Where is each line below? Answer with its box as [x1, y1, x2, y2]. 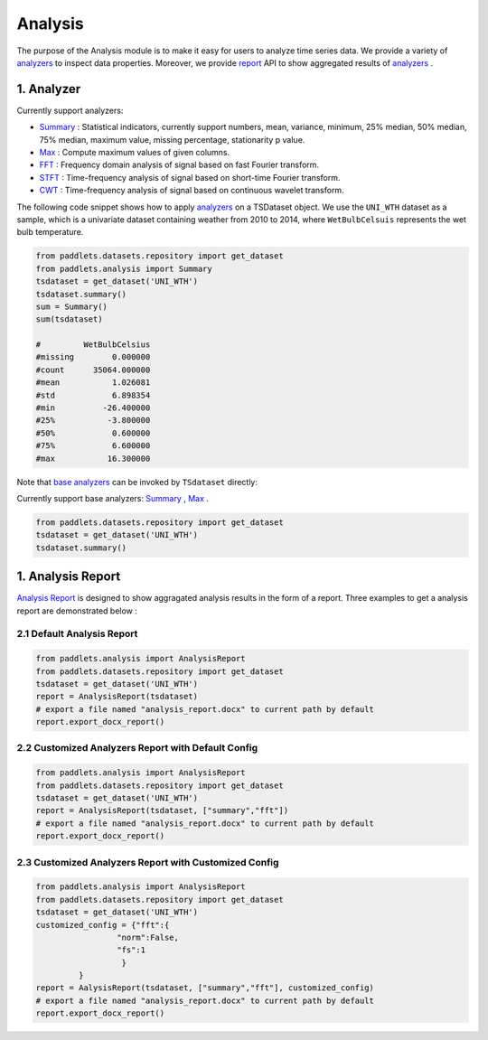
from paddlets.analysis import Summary [35, 263, 212, 274]
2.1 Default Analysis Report [16, 628, 138, 641]
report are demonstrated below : [16, 605, 137, 616]
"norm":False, [116, 932, 180, 942]
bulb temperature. [16, 227, 84, 238]
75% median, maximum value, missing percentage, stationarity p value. [39, 134, 305, 145]
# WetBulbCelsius [35, 340, 151, 350]
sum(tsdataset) [35, 314, 103, 324]
